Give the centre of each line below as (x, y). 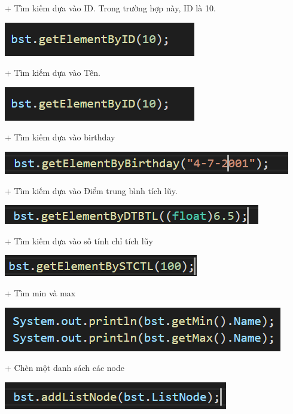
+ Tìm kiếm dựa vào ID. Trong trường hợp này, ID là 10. (110, 8)
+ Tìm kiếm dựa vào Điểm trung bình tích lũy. (91, 190)
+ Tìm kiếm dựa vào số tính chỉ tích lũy (79, 240)
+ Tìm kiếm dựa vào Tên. (53, 73)
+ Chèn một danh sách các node (65, 368)
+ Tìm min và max (40, 292)
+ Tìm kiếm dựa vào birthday (60, 137)
